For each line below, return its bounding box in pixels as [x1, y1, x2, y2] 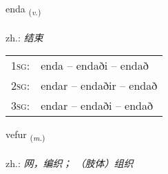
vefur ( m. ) [6, 127, 45, 144]
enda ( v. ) [6, 1, 41, 17]
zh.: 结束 [6, 30, 43, 44]
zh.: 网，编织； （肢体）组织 [6, 156, 134, 171]
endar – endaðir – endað [41, 77, 158, 94]
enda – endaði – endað [41, 57, 149, 74]
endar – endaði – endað [41, 97, 153, 114]
